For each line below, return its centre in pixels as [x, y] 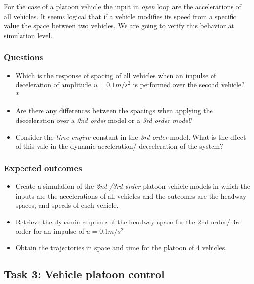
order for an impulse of [50, 231]
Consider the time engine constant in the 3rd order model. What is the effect [131, 136]
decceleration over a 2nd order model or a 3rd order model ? [104, 120]
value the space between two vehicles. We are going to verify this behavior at [119, 26]
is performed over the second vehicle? [189, 85]
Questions [24, 57]
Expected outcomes [43, 168]
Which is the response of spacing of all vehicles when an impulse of [116, 75]
